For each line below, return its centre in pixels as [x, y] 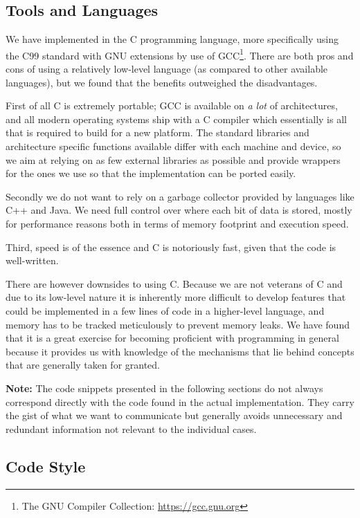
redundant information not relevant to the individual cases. [131, 428]
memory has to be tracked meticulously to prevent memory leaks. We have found [178, 324]
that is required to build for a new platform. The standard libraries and [157, 132]
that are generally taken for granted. [83, 365]
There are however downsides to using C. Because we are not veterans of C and [174, 283]
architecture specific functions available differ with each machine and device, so [173, 146]
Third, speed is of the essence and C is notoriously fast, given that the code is [171, 247]
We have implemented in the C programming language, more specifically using [172, 39]
